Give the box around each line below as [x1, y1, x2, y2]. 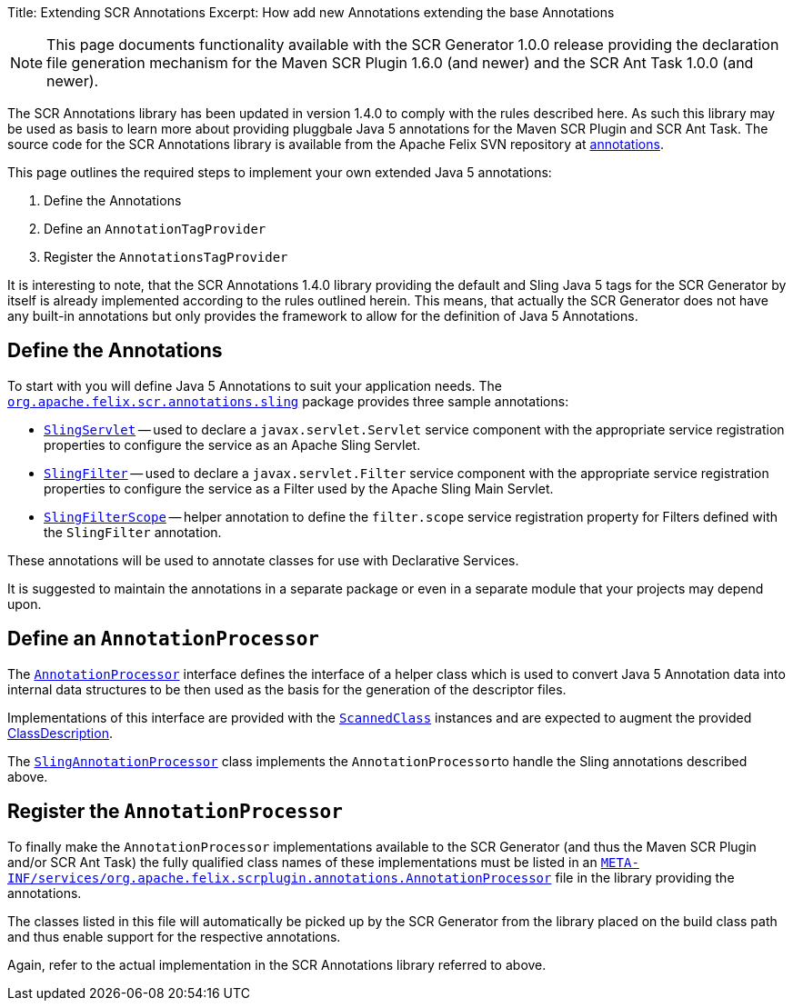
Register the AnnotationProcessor [7, 800, 343, 823]
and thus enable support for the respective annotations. [7, 928, 341, 944]
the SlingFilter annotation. [44, 524, 222, 540]
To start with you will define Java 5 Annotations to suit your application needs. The [7, 377, 503, 394]
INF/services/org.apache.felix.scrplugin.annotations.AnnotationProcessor [7, 870, 552, 885]
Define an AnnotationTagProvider [44, 221, 266, 236]
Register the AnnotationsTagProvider [44, 249, 288, 264]
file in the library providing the [555, 869, 735, 885]
